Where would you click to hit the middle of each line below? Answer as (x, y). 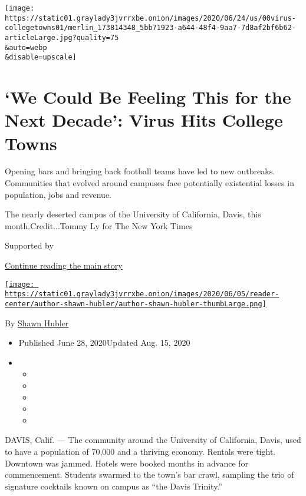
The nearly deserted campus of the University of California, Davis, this (133, 214)
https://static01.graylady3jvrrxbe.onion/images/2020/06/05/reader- (142, 294)
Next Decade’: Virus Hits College (144, 120)
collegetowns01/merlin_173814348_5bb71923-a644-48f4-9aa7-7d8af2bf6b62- (150, 28)
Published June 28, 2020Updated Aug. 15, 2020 (104, 343)
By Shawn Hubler (37, 323)
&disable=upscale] (41, 57)
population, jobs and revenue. (58, 194)
